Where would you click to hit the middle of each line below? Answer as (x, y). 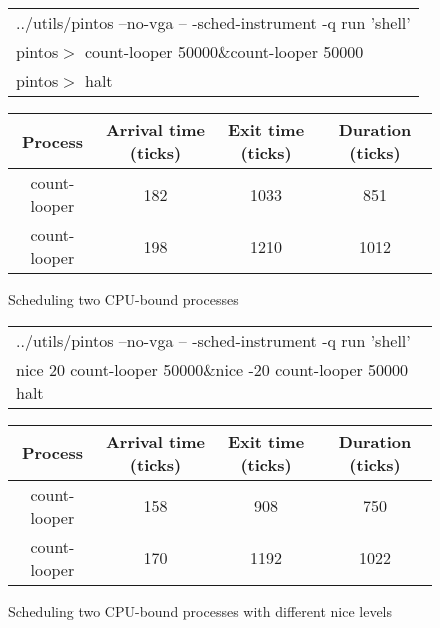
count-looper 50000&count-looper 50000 (224, 51)
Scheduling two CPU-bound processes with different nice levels (200, 610)
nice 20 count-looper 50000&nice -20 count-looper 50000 (212, 369)
